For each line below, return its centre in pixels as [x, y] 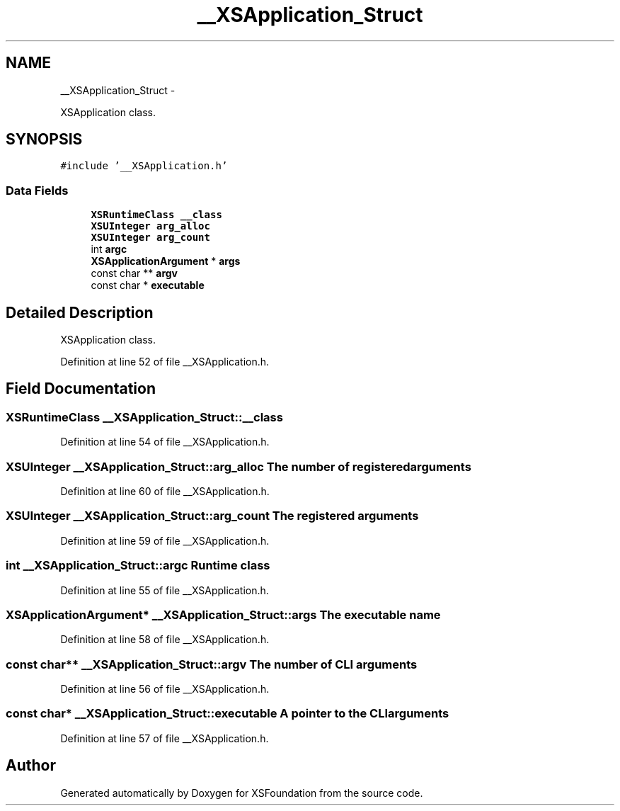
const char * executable [148, 285]
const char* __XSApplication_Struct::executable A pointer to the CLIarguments [228, 714]
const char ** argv [134, 273]
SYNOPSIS [44, 140]
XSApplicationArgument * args [166, 261]
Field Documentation [81, 389]
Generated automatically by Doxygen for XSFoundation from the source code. [242, 793]
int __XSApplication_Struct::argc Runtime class [138, 566]
